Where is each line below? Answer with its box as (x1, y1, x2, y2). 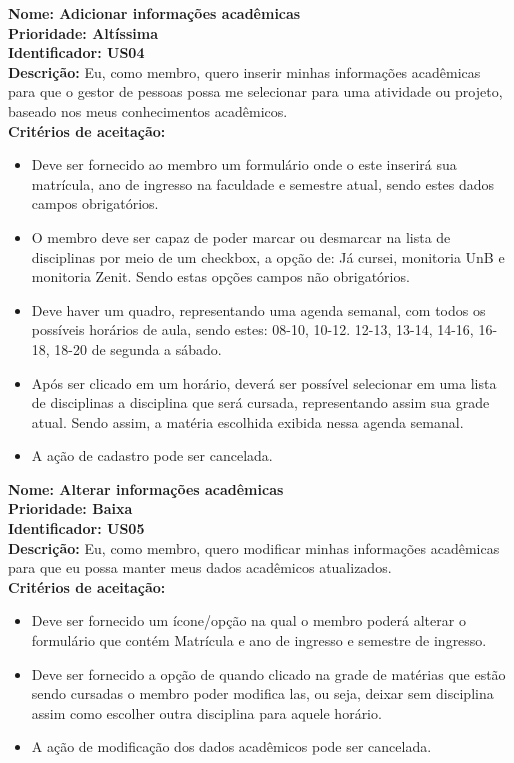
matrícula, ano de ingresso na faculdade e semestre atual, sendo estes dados (31, 173, 495, 194)
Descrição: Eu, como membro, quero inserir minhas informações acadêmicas (8, 61, 481, 82)
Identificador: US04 (8, 42, 145, 63)
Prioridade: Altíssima (8, 22, 158, 43)
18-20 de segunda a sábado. (54, 338, 222, 359)
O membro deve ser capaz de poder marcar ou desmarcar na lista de (31, 226, 451, 247)
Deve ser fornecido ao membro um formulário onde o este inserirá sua (31, 154, 457, 175)
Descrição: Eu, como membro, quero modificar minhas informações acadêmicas (8, 537, 500, 558)
